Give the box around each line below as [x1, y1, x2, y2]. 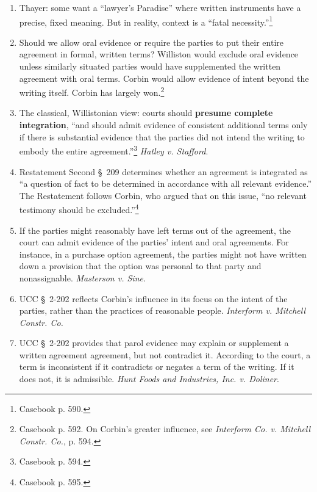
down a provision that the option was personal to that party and [19, 259, 262, 272]
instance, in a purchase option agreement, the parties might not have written [19, 247, 307, 260]
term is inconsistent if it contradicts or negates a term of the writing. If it [19, 360, 294, 373]
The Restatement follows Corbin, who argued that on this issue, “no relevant [19, 189, 307, 201]
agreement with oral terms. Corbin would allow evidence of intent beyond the [19, 71, 309, 84]
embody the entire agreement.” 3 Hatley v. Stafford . [19, 143, 208, 157]
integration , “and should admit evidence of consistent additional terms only [19, 118, 308, 131]
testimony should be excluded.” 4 [19, 201, 139, 215]
